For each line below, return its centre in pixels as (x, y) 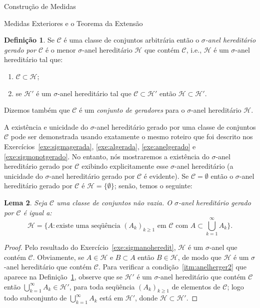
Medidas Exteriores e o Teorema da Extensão (73, 23)
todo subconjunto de (35, 298)
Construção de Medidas (40, 6)
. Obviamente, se (58, 257)
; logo (235, 286)
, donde (146, 298)
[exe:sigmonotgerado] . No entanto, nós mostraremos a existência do (107, 156)
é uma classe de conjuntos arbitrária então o (131, 40)
